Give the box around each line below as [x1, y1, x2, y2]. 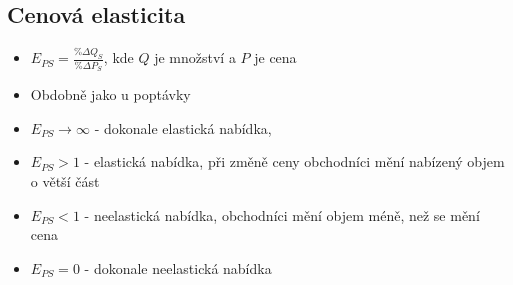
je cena [254, 47, 297, 68]
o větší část [30, 170, 100, 191]
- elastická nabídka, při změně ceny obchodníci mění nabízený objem [84, 151, 505, 172]
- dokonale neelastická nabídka [84, 257, 272, 278]
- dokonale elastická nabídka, [94, 117, 272, 138]
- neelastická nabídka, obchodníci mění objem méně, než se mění [84, 204, 480, 225]
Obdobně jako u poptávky [30, 84, 191, 105]
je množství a [154, 47, 236, 68]
